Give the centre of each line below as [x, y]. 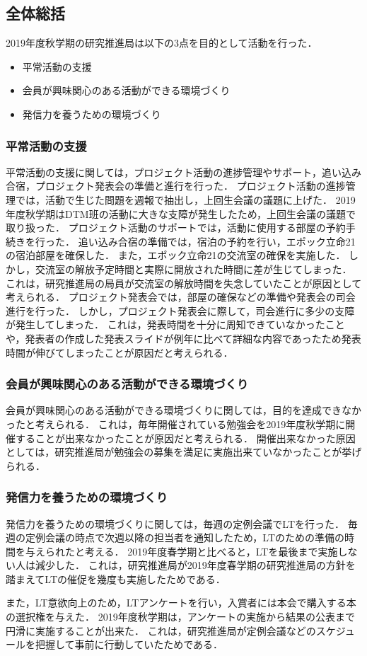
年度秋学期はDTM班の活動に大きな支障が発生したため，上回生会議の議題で [181, 213]
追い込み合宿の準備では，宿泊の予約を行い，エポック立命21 [217, 241]
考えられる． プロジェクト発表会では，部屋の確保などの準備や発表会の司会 [181, 297]
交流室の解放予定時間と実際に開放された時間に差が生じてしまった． [193, 269]
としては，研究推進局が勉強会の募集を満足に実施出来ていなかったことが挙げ [184, 452]
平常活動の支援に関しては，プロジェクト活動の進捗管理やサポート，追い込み [183, 172]
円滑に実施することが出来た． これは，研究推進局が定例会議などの [161, 630]
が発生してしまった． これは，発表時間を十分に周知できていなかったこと [175, 324]
